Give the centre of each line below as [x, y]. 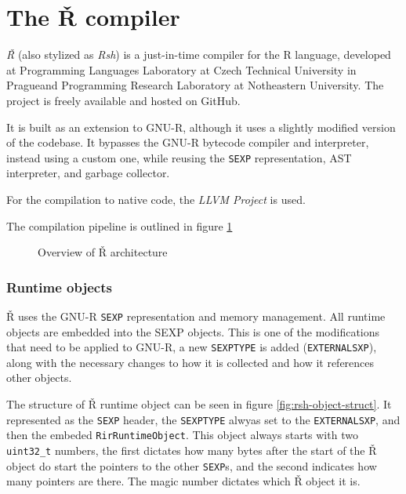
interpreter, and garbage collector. [88, 173]
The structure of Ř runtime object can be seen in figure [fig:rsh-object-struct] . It [199, 404]
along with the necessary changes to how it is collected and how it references [190, 362]
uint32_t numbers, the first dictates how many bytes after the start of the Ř [192, 450]
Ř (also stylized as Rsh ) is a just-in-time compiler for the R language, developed [199, 54]
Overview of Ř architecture [103, 252]
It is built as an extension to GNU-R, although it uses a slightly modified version [201, 127]
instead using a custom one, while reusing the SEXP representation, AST [179, 157]
